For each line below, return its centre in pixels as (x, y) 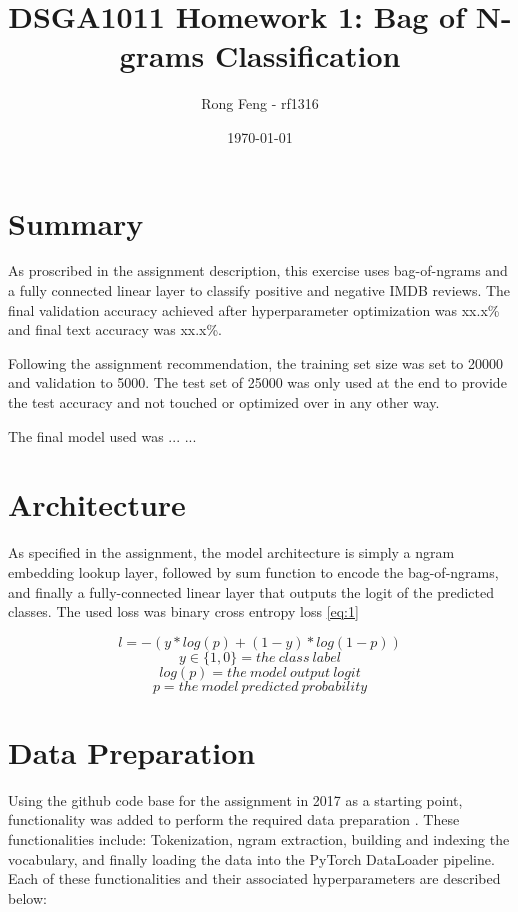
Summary (76, 222)
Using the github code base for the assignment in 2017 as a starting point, (235, 799)
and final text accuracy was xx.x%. (115, 329)
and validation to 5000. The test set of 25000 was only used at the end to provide (257, 382)
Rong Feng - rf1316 (260, 103)
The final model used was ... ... (102, 435)
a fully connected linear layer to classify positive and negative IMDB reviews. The (259, 290)
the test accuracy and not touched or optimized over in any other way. (224, 402)
